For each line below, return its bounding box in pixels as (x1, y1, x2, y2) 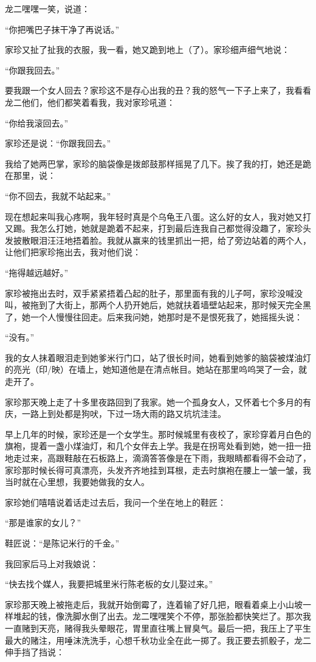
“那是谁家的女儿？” (5, 516, 81, 529)
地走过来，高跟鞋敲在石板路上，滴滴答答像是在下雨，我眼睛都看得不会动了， (5, 452, 311, 464)
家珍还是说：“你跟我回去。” (5, 137, 111, 150)
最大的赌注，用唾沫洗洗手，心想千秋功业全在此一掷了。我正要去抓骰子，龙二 (5, 633, 311, 646)
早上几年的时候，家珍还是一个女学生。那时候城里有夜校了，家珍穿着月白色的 (5, 427, 311, 440)
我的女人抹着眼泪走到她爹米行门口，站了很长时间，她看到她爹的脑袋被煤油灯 (5, 351, 311, 364)
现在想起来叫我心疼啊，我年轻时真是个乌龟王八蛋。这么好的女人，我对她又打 (5, 210, 311, 222)
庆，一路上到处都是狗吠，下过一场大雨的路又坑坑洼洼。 (5, 407, 226, 420)
